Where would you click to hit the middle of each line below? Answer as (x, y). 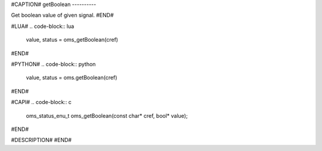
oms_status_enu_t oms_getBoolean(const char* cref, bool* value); (107, 115)
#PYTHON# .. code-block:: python (53, 64)
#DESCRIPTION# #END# (41, 140)
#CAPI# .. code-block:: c (41, 102)
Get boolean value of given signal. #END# (62, 15)
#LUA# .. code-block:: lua (43, 26)
